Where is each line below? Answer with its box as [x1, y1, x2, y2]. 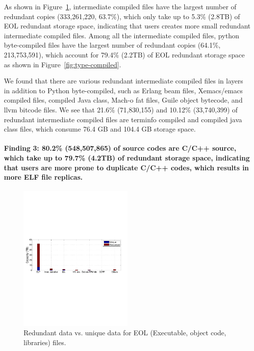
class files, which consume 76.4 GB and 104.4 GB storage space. [4, 124, 196, 134]
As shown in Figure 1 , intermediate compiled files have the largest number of [4, 1, 236, 11]
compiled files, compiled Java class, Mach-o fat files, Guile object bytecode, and [4, 95, 243, 105]
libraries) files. [24, 337, 66, 347]
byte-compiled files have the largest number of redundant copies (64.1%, [4, 40, 221, 50]
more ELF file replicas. [4, 172, 83, 182]
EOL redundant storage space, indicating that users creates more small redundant [4, 21, 251, 31]
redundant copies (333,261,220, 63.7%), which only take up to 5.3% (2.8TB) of [4, 11, 240, 21]
